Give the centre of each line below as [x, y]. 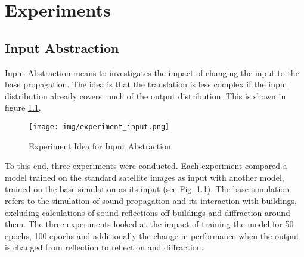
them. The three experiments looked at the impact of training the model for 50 [149, 224]
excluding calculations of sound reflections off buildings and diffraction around [148, 212]
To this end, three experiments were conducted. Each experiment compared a [146, 166]
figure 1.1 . [23, 107]
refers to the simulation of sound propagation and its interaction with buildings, [151, 200]
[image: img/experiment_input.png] [99, 126]
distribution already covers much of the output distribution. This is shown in [145, 95]
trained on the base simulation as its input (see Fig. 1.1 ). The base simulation [147, 189]
